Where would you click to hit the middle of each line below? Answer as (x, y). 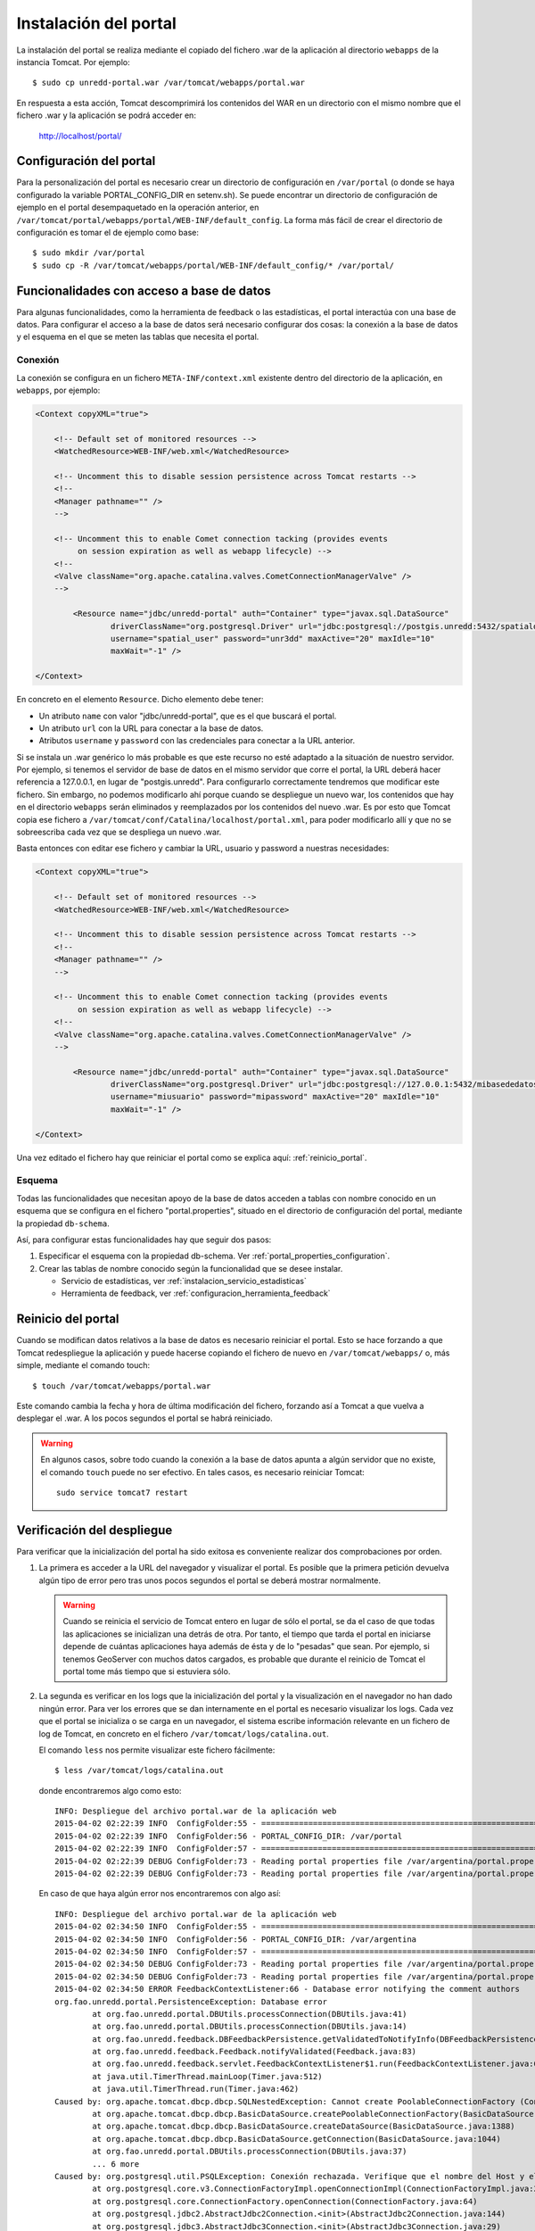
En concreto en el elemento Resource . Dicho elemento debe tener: (140, 700)
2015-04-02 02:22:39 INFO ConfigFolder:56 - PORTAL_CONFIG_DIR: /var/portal (229, 1836)
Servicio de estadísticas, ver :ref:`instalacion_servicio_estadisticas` (184, 1281)
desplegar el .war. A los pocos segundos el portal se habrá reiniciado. (145, 1418)
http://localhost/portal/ (80, 136)
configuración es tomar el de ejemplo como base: (108, 232)
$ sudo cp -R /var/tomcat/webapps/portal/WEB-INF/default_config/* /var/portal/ (214, 265)
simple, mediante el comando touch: (83, 1365)
